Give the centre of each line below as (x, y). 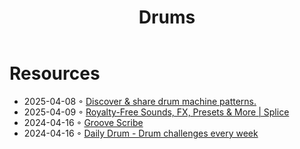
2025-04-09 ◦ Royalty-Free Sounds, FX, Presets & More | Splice (156, 112)
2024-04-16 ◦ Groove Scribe (83, 122)
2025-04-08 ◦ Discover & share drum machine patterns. (140, 101)
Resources (55, 73)
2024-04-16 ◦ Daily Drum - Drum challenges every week (141, 133)
